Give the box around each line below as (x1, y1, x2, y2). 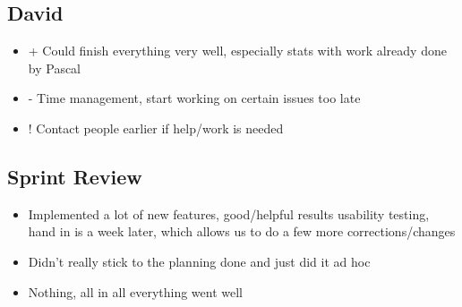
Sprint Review (7, 162, 142, 190)
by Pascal (28, 58, 81, 77)
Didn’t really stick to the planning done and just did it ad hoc (28, 252, 371, 270)
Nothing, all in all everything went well (28, 282, 244, 301)
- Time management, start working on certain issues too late (28, 89, 361, 107)
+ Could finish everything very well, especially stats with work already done (28, 41, 447, 60)
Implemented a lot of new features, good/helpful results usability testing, (28, 204, 430, 223)
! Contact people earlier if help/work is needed (28, 118, 284, 137)
